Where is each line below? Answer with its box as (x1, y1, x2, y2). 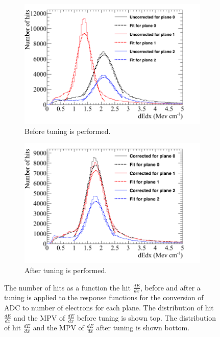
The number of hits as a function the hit (4, 282, 131, 293)
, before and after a (140, 282, 201, 293)
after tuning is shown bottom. (96, 322, 190, 333)
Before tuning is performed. (25, 125, 111, 136)
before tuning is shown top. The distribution (77, 312, 216, 323)
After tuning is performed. (25, 264, 107, 275)
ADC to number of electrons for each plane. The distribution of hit (4, 302, 214, 312)
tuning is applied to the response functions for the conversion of (4, 292, 204, 303)
